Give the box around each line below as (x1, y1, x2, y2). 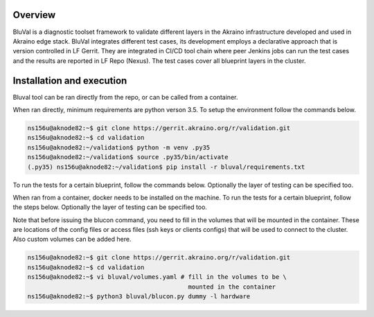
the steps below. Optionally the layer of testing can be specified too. (12, 203, 208, 211)
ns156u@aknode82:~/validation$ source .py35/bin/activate (27, 153, 229, 161)
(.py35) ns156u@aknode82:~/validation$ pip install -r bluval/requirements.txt (27, 163, 305, 171)
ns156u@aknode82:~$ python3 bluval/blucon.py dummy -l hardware (27, 293, 251, 300)
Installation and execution (12, 75, 127, 87)
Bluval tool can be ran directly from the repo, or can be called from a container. (12, 93, 238, 101)
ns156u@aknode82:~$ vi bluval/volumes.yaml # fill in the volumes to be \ (27, 273, 287, 281)
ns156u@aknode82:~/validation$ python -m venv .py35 (27, 143, 211, 152)
